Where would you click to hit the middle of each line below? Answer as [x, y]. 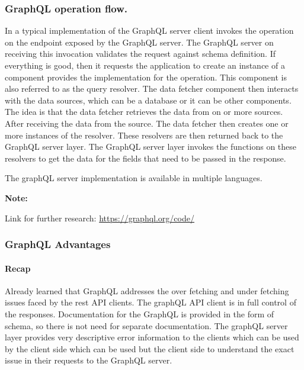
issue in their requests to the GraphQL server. [89, 360]
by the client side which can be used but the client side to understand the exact [150, 348]
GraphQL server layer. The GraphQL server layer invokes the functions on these [151, 147]
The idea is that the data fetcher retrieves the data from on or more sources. [144, 112]
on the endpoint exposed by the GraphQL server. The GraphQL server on [139, 42]
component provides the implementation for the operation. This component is [146, 77]
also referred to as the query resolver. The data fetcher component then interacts [152, 89]
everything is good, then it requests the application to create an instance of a [145, 65]
